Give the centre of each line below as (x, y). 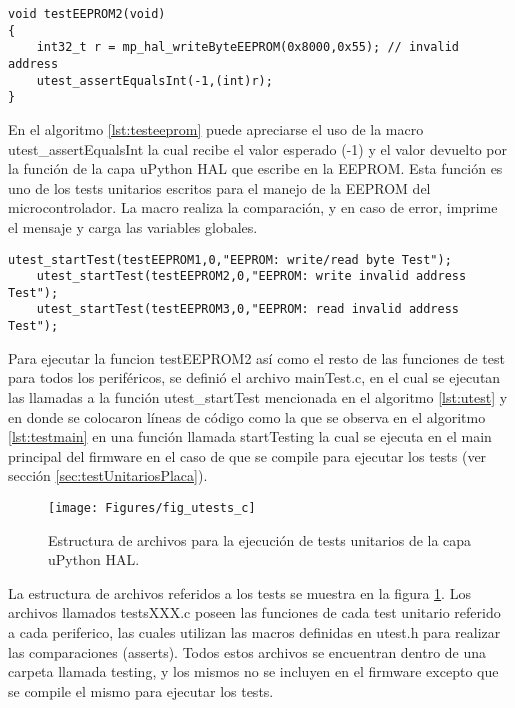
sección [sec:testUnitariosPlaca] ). (108, 475)
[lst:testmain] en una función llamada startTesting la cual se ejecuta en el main (250, 436)
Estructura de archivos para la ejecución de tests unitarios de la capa (260, 539)
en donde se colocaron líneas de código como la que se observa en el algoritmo (247, 416)
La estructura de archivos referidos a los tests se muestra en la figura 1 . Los (239, 592)
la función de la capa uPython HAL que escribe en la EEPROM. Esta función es (255, 168)
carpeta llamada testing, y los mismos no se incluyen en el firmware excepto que (253, 671)
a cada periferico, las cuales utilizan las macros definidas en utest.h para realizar (254, 631)
